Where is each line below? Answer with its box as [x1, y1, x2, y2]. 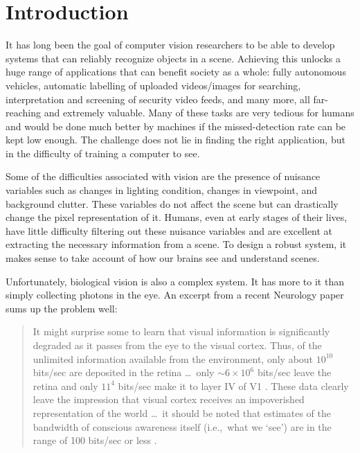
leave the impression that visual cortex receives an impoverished [33, 392, 305, 407]
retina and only [33, 378, 98, 393]
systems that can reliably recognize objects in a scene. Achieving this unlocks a [6, 51, 341, 65]
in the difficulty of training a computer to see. [6, 145, 200, 160]
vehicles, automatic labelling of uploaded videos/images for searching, [6, 78, 301, 92]
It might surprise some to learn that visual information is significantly [33, 324, 330, 339]
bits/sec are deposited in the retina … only [33, 365, 215, 380]
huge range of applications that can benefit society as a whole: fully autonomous [6, 64, 346, 79]
